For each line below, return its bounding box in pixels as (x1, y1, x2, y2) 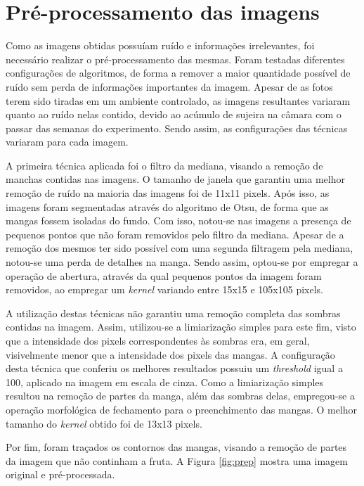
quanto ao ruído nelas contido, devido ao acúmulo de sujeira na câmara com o (6, 107, 342, 122)
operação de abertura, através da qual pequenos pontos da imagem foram (6, 268, 322, 283)
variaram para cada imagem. (6, 134, 129, 149)
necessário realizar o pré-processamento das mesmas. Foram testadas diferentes (6, 51, 345, 66)
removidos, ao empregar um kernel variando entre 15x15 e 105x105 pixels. (6, 282, 323, 297)
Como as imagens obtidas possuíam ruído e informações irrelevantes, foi (6, 38, 315, 53)
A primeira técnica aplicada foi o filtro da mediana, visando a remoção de (6, 158, 323, 172)
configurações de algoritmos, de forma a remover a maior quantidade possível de (6, 65, 351, 80)
